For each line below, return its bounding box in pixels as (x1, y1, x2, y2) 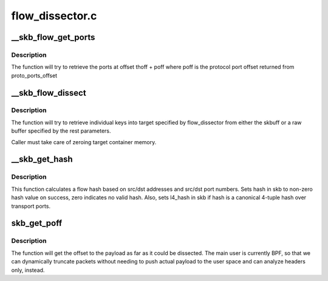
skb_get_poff (11, 218, 63, 228)
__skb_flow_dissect (11, 88, 86, 98)
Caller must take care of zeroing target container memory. (11, 138, 157, 145)
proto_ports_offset (11, 71, 58, 79)
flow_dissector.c (11, 9, 97, 22)
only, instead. (11, 266, 45, 274)
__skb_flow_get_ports (11, 32, 95, 42)
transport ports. (11, 202, 51, 210)
